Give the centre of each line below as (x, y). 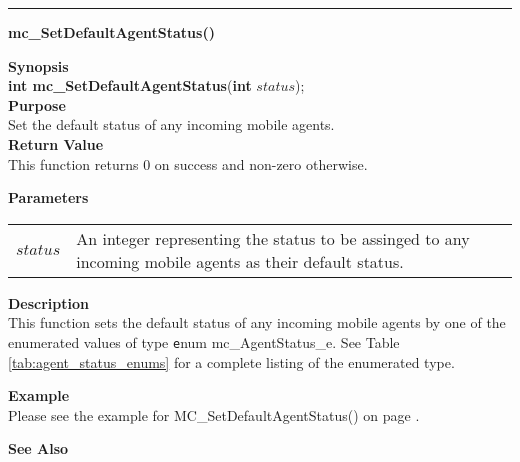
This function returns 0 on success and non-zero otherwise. (188, 163)
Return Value (56, 143)
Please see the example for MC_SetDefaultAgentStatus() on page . (214, 414)
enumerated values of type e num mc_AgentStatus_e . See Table (204, 341)
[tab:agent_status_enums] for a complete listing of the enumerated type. (231, 361)
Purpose (37, 104)
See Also (38, 448)
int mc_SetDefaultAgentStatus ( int (130, 85)
